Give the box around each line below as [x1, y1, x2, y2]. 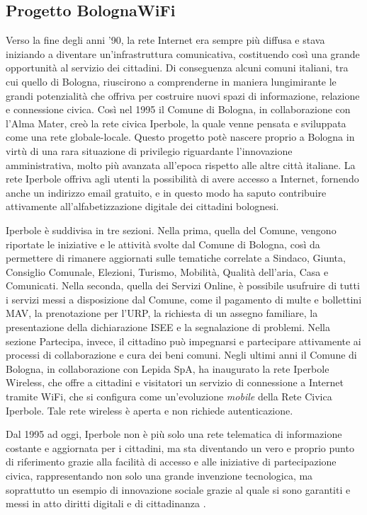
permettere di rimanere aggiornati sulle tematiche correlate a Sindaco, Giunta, [6, 250, 346, 265]
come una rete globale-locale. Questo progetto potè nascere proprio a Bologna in [6, 129, 355, 144]
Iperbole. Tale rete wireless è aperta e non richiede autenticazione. [6, 403, 293, 417]
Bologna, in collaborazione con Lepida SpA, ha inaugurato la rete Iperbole [6, 361, 329, 376]
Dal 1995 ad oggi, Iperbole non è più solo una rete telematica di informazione [6, 427, 342, 441]
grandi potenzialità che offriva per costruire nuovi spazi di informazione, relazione [6, 88, 360, 103]
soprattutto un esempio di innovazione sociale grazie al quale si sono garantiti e [6, 482, 351, 497]
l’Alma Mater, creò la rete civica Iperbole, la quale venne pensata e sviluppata [6, 115, 346, 130]
